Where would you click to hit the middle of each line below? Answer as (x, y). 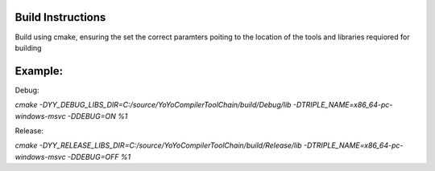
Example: (39, 71)
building (28, 47)
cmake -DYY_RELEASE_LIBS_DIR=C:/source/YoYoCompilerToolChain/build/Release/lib (158, 145)
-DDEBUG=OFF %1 (99, 157)
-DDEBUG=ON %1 (97, 116)
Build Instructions (60, 17)
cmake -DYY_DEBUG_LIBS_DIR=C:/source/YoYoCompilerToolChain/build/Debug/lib (153, 105)
